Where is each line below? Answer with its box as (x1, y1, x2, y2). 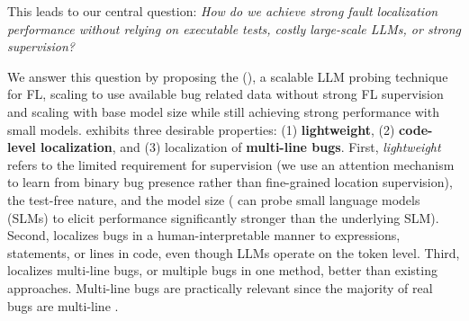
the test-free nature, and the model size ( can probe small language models (7, 190, 420, 209)
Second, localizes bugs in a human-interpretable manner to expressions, (7, 226, 401, 245)
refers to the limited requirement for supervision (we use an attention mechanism (7, 155, 455, 174)
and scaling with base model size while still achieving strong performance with (7, 102, 439, 120)
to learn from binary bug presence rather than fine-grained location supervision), (7, 173, 453, 192)
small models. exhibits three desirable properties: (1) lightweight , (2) (7, 120, 395, 138)
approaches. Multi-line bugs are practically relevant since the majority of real (7, 278, 433, 297)
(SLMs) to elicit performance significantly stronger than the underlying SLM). (7, 208, 439, 227)
